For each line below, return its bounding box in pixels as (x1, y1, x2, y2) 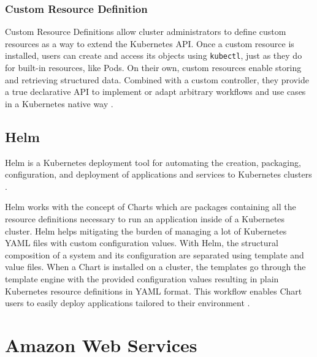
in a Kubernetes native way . (5, 97, 113, 110)
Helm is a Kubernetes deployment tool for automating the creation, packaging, (5, 156, 301, 168)
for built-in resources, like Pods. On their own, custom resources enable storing (5, 61, 302, 74)
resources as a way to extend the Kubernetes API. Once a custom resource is (5, 37, 294, 50)
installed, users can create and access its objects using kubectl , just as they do (5, 49, 302, 62)
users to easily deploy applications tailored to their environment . (5, 296, 250, 309)
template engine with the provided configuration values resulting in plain (5, 272, 279, 285)
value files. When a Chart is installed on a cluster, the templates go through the (5, 260, 306, 273)
